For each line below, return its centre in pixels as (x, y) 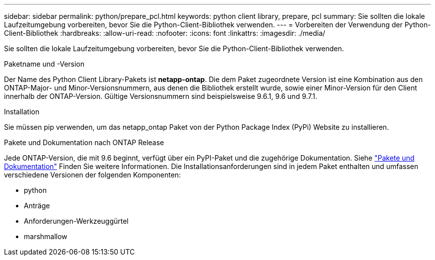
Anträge (37, 206)
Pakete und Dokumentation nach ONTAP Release (84, 142)
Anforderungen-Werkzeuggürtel (76, 221)
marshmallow (46, 236)
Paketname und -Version (44, 64)
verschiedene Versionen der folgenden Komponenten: (93, 175)
